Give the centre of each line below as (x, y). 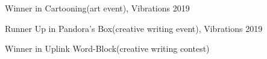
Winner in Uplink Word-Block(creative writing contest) (107, 48)
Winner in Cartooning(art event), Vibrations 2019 (97, 8)
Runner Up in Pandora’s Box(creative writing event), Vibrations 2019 (134, 28)
